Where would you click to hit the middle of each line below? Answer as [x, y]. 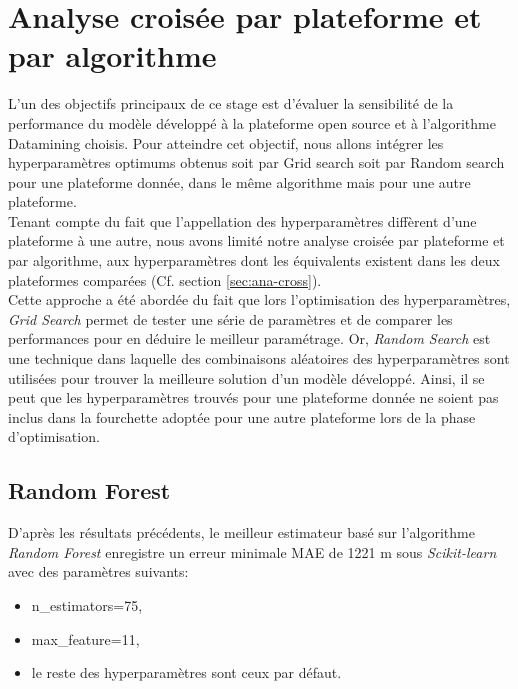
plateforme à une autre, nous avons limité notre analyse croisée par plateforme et [256, 240]
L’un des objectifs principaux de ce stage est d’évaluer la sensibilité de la [231, 103]
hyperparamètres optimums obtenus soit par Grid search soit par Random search [256, 162]
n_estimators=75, [87, 604]
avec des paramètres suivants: [98, 571]
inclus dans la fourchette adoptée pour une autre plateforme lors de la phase [242, 416]
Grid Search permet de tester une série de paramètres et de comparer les [230, 318]
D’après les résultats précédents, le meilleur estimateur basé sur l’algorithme [241, 532]
